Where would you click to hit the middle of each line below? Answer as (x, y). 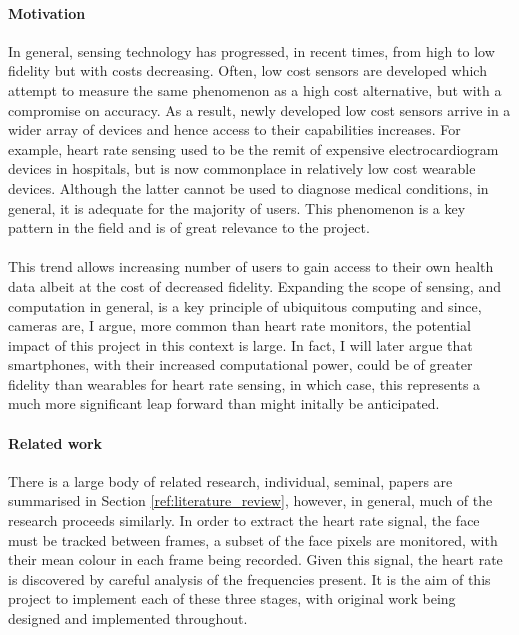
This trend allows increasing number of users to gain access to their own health (251, 266)
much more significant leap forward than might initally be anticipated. (224, 403)
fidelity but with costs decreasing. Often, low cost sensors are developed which (247, 70)
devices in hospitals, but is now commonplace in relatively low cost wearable (242, 168)
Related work (55, 442)
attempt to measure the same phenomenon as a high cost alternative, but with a (255, 89)
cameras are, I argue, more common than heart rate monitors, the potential (239, 325)
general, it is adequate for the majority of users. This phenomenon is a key (237, 207)
